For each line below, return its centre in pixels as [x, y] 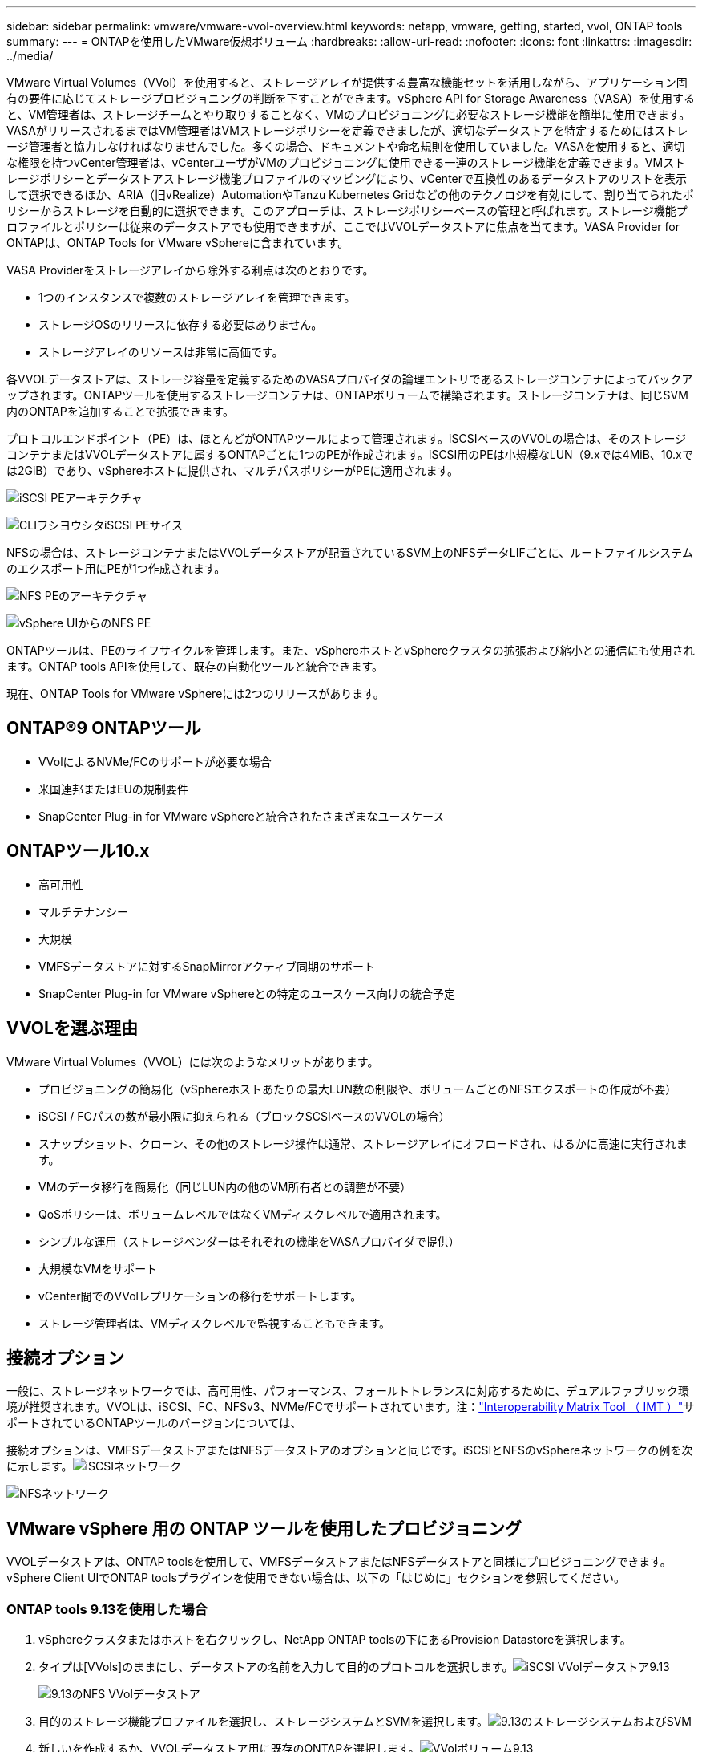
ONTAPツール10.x [78, 851]
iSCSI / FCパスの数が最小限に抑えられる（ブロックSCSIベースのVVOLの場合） [244, 1116]
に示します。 [40, 1466]
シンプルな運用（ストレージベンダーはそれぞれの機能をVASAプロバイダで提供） [249, 1241]
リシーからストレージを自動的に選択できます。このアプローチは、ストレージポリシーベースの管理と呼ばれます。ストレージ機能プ [347, 211]
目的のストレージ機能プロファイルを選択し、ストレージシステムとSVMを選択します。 [263, 1721]
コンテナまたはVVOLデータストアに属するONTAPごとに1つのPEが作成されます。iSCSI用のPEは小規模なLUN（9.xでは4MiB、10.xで [350, 454]
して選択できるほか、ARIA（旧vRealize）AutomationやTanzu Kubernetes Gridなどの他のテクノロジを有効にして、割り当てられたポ [350, 195]
